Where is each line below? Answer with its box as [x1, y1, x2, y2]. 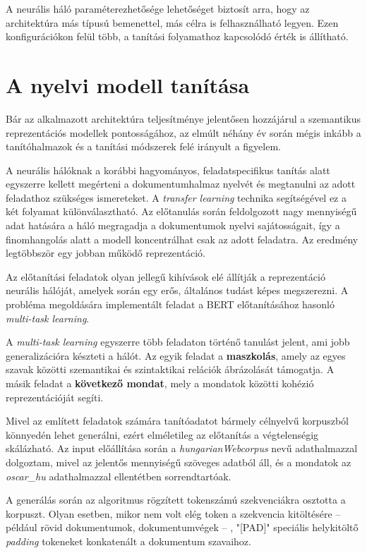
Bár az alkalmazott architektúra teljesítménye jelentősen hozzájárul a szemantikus [6, 111, 361, 126]
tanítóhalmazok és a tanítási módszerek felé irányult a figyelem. [6, 139, 281, 154]
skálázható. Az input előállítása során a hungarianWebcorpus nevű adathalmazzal [6, 441, 358, 456]
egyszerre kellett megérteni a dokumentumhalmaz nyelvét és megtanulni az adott [6, 176, 356, 191]
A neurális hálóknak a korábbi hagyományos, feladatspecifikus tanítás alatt [6, 162, 330, 177]
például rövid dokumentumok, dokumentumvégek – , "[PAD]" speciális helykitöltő [6, 520, 359, 535]
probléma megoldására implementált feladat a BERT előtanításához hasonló [6, 297, 335, 312]
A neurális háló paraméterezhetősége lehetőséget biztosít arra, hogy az [6, 1, 310, 16]
